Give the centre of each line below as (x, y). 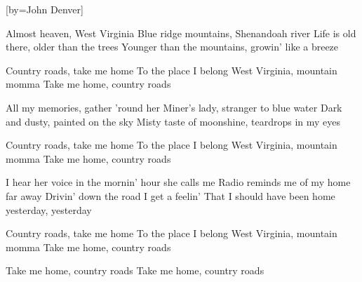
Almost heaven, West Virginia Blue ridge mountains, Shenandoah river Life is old (181, 33)
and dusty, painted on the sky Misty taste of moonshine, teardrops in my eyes (173, 121)
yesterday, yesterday (49, 209)
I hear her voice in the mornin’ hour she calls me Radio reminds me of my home (178, 182)
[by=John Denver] (45, 9)
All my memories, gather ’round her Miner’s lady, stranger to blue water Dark (174, 107)
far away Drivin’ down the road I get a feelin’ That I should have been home (170, 195)
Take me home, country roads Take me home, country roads (135, 270)
